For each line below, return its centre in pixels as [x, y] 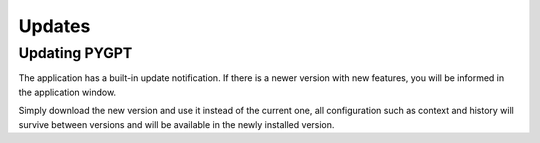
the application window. [67, 92]
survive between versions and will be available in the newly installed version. [176, 124]
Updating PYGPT [75, 53]
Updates [54, 26]
